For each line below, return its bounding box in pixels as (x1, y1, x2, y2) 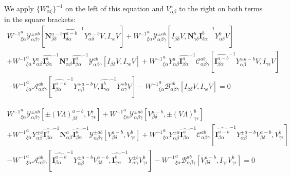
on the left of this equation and (65, 3, 164, 13)
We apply (4, 3, 34, 13)
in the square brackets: (4, 13, 76, 24)
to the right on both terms (179, 3, 263, 13)
